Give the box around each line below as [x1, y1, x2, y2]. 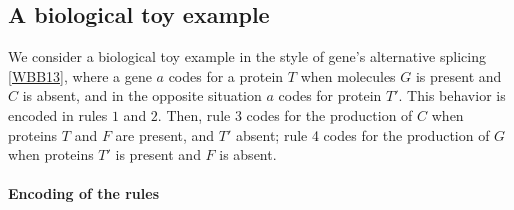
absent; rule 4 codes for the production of [235, 124, 490, 145]
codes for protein [278, 85, 382, 106]
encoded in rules [8, 104, 108, 125]
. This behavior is [398, 85, 506, 106]
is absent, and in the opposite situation [22, 85, 262, 106]
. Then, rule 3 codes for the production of [157, 104, 413, 125]
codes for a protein [168, 65, 284, 86]
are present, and [115, 124, 215, 145]
